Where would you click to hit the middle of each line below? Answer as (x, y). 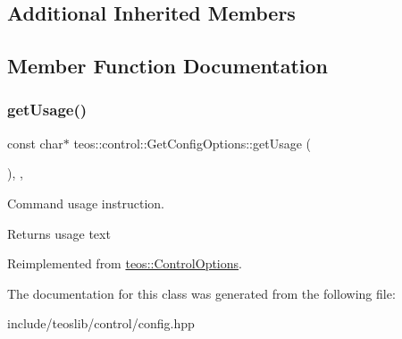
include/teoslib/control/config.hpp (101, 323)
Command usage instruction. (86, 203)
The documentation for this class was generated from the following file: (201, 293)
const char (35, 143)
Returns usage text (59, 233)
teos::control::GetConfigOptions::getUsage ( (193, 143)
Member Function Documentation (168, 66)
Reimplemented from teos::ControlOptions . (125, 263)
